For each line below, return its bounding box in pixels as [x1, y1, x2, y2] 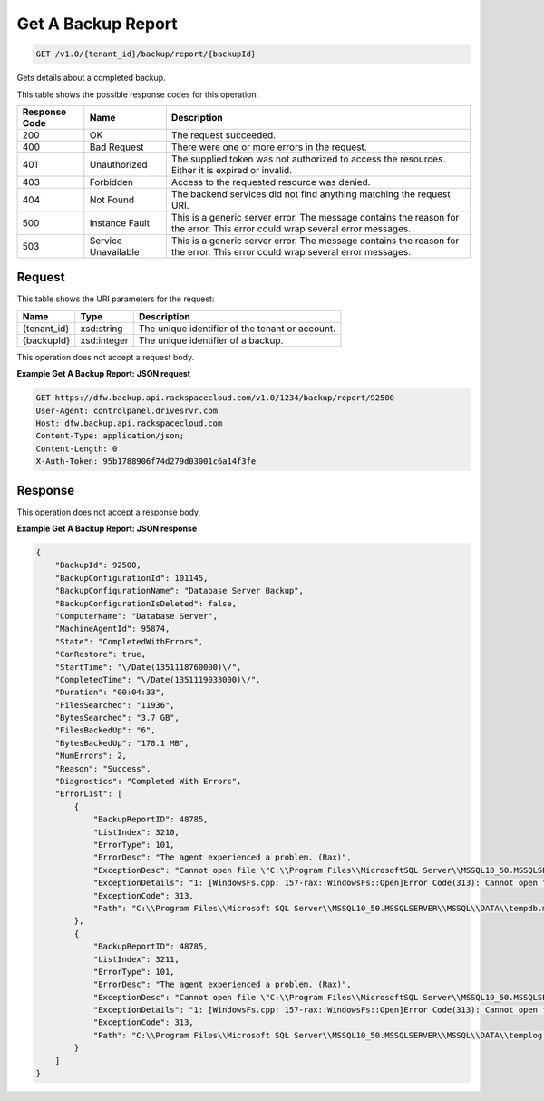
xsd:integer [80, 334, 129, 347]
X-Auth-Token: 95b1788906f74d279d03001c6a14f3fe [35, 457, 257, 467]
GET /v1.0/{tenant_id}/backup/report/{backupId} [35, 49, 257, 59]
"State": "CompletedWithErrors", [54, 636, 204, 646]
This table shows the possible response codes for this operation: [16, 89, 259, 100]
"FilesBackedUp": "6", [54, 725, 156, 735]
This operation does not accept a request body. [16, 351, 195, 362]
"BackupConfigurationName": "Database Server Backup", [54, 585, 304, 596]
